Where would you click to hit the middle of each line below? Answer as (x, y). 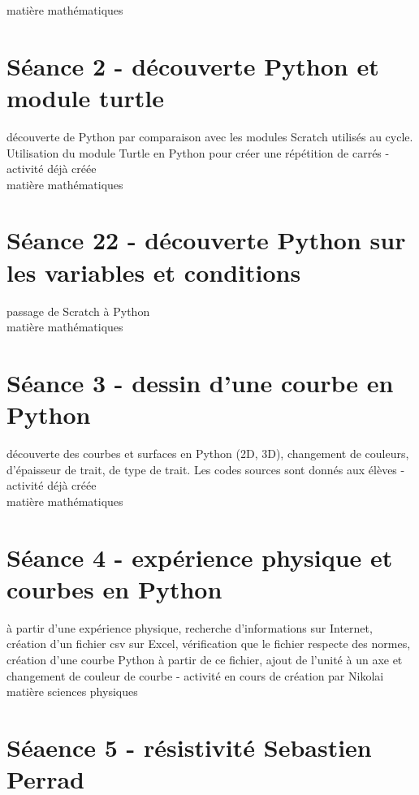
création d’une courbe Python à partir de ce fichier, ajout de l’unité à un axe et (205, 659)
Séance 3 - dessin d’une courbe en (200, 382)
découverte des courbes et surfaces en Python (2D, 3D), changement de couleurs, (208, 454)
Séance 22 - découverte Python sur (206, 240)
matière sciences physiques (72, 691)
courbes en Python (114, 588)
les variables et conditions (154, 272)
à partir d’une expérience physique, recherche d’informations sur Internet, (190, 627)
